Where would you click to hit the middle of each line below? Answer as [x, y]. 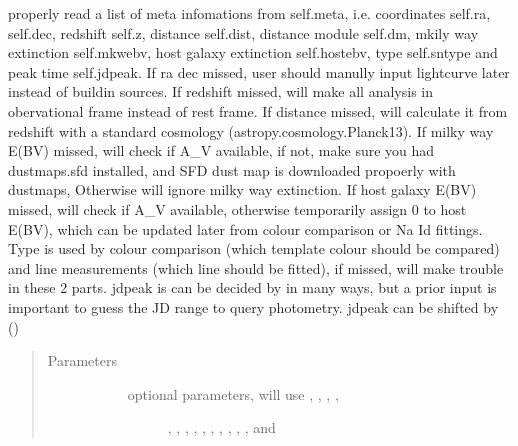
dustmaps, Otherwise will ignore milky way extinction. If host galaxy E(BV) [242, 189]
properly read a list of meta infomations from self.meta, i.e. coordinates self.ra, [249, 13]
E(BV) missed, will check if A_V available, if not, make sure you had [221, 150]
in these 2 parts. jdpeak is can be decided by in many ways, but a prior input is [252, 287]
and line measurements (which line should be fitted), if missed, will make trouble [256, 267]
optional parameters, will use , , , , [233, 393]
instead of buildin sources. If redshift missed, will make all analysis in [220, 91]
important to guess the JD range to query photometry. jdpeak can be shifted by [253, 306]
